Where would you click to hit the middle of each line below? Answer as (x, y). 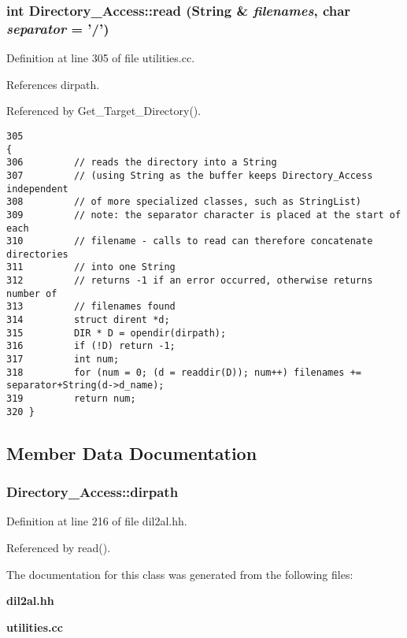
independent (37, 189)
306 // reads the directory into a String (142, 163)
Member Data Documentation (132, 453)
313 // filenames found (91, 307)
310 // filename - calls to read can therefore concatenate (190, 241)
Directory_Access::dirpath (92, 492)
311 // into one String (91, 267)
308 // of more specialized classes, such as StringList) (184, 202)
